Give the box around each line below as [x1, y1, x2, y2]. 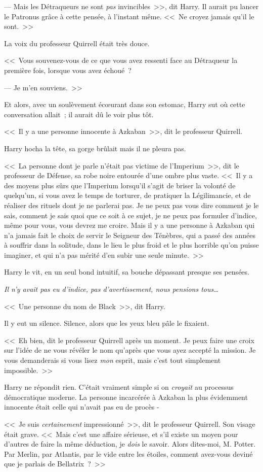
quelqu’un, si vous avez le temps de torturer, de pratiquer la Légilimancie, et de [4, 190, 251, 200]
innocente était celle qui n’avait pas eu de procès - [4, 401, 159, 412]
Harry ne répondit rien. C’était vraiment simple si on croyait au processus [4, 382, 234, 392]
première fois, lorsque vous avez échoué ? [4, 64, 131, 75]
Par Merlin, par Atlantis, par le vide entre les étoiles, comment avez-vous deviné [4, 448, 253, 459]
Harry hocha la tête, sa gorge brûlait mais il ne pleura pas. [4, 143, 186, 153]
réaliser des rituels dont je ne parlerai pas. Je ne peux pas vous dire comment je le [4, 199, 259, 210]
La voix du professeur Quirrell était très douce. [4, 38, 150, 48]
